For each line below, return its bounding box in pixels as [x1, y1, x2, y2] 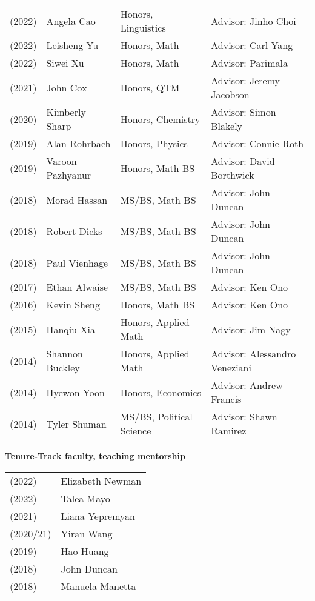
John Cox [46, 80, 87, 95]
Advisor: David [211, 154, 275, 168]
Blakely [211, 119, 243, 133]
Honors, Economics [120, 385, 201, 399]
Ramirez [211, 423, 247, 437]
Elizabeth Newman [61, 473, 142, 488]
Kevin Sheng [46, 297, 100, 311]
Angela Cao [46, 13, 96, 28]
